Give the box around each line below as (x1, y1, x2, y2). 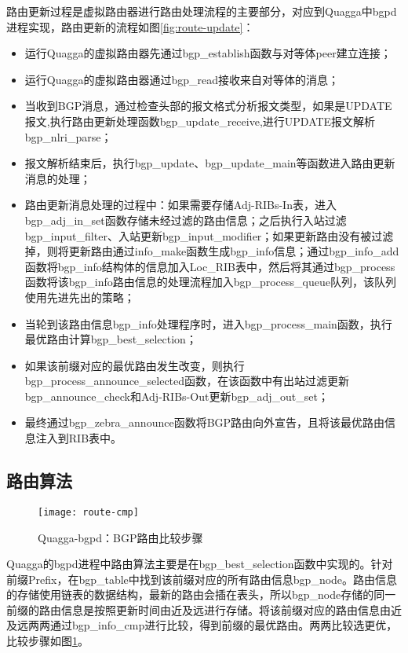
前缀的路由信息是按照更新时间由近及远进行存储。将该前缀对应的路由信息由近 (6, 601, 402, 618)
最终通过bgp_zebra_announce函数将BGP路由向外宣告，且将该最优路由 (24, 414, 385, 431)
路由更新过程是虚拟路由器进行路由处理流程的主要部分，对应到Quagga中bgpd (6, 3, 397, 19)
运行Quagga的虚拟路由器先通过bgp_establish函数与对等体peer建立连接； (24, 45, 392, 61)
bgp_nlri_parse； (24, 128, 112, 145)
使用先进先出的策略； (24, 288, 135, 305)
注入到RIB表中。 (35, 430, 122, 446)
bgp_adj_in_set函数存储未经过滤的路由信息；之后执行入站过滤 (24, 211, 347, 228)
